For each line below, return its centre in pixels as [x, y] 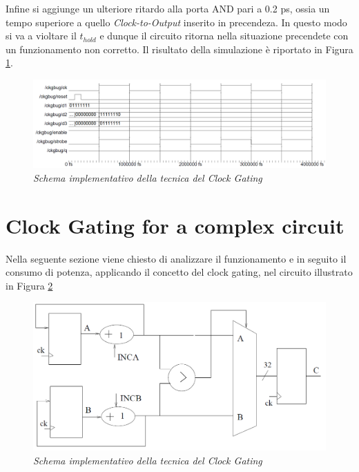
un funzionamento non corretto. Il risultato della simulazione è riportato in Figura [179, 49]
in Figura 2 [29, 285]
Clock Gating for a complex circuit [175, 225]
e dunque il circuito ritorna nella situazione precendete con [224, 36]
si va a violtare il [41, 36]
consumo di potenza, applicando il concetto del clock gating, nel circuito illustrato [179, 272]
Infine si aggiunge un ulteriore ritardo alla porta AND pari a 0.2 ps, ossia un [168, 8]
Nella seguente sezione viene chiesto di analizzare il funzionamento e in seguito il [176, 258]
